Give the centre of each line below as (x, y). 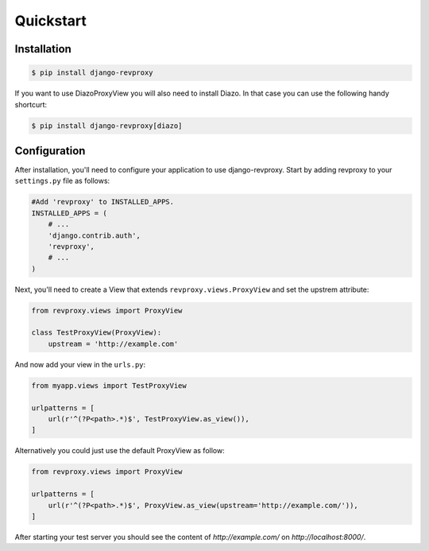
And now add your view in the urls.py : (80, 364)
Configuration (50, 151)
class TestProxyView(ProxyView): (97, 333)
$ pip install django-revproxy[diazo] (107, 126)
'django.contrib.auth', (94, 235)
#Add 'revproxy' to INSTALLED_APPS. (103, 202)
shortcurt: (31, 104)
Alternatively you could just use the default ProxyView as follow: (120, 451)
